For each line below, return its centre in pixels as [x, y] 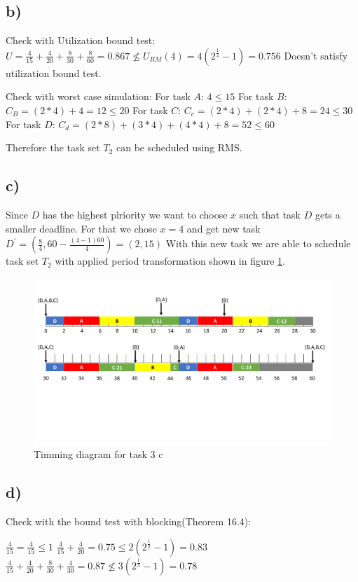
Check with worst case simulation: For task [98, 96]
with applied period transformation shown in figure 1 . [170, 261]
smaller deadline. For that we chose [81, 228]
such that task [270, 214]
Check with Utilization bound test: [81, 40]
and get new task [223, 228]
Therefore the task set [53, 147]
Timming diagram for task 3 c [98, 454]
